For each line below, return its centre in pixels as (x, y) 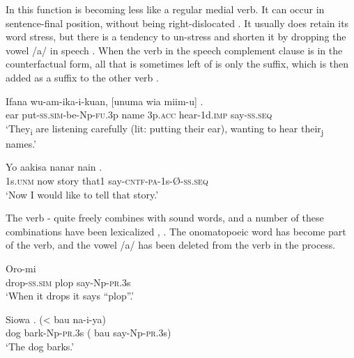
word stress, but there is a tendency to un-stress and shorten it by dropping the (176, 37)
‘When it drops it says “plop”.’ (70, 296)
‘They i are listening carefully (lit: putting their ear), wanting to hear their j (165, 129)
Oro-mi (21, 268)
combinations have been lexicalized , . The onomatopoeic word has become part (176, 231)
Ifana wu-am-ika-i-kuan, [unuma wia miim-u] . (105, 101)
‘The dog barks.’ (40, 346)
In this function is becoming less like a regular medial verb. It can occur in (165, 9)
